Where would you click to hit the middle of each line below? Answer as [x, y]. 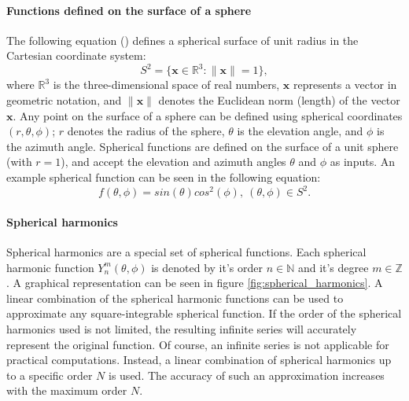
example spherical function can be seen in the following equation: [164, 177]
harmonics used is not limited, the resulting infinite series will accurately [182, 328]
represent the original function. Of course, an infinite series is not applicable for [198, 344]
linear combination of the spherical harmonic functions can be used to [175, 298]
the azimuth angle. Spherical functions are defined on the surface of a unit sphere [203, 146]
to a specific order [50, 375]
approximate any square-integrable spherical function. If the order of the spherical [204, 313]
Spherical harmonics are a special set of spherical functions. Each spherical [186, 251]
